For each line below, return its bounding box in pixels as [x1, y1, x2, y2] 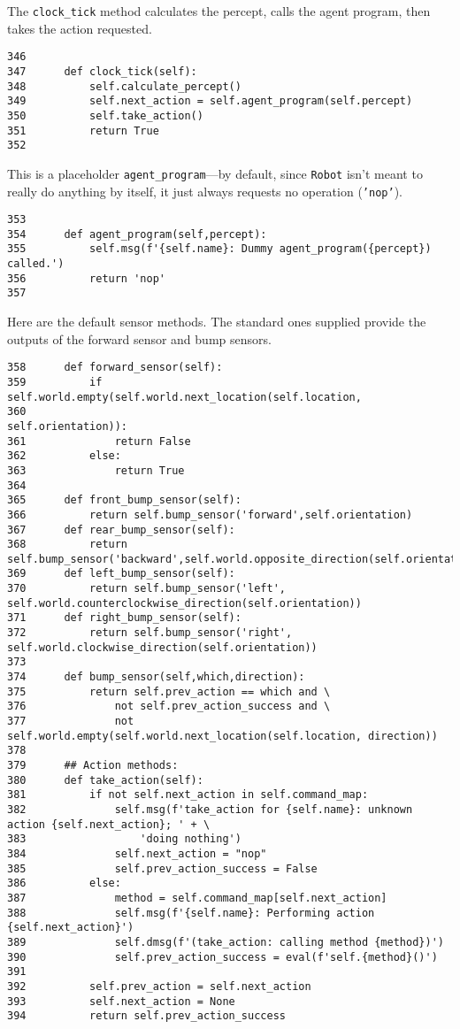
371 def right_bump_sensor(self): [7, 611, 241, 625]
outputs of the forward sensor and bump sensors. [7, 329, 272, 348]
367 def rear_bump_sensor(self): [7, 523, 235, 536]
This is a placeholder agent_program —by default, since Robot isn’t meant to [7, 164, 423, 182]
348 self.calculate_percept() [7, 80, 241, 93]
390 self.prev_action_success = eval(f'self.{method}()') [7, 950, 438, 964]
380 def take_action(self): [7, 773, 203, 787]
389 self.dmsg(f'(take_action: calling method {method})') [7, 935, 444, 948]
